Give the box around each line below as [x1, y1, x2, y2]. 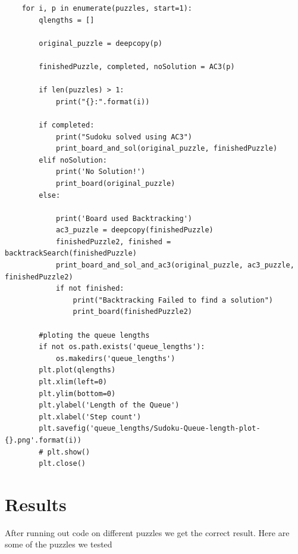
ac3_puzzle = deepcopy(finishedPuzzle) [55, 226, 214, 235]
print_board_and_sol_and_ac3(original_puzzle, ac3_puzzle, [55, 261, 294, 270]
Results [5, 491, 67, 516]
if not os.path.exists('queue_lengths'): [39, 343, 205, 351]
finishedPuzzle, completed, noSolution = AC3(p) [39, 62, 235, 71]
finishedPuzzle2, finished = [55, 237, 171, 246]
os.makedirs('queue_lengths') [55, 354, 175, 363]
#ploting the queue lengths [39, 331, 150, 340]
